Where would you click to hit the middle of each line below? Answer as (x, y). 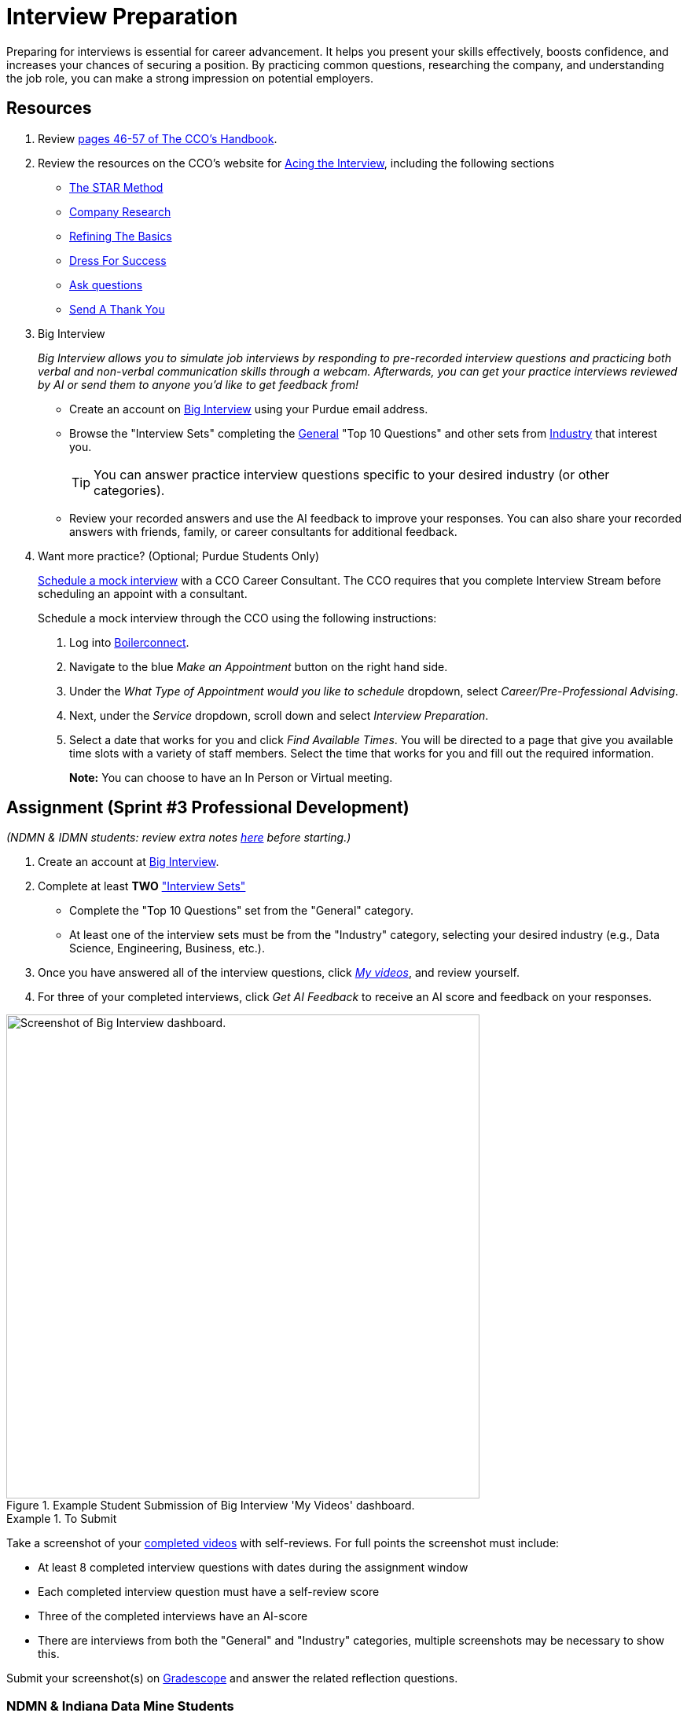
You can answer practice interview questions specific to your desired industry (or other (352, 474)
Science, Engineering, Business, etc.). (167, 948)
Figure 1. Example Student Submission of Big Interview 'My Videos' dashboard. (211, 1506)
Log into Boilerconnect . (129, 642)
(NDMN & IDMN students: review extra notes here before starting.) (179, 838)
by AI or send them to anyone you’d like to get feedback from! (198, 384)
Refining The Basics (121, 236)
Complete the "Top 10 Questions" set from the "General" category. (242, 911)
